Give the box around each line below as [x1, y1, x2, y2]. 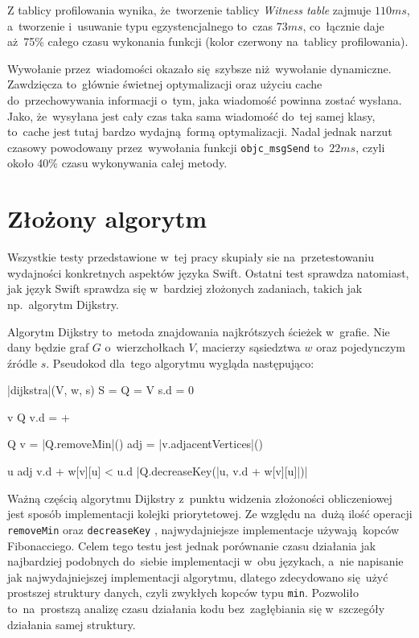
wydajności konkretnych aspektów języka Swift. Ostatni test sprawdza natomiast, [7, 264, 409, 281]
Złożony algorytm [7, 202, 207, 235]
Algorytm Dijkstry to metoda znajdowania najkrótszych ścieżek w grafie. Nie [7, 323, 390, 340]
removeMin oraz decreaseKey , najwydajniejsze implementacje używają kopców [7, 521, 400, 537]
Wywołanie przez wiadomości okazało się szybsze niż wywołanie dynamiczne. [7, 60, 392, 76]
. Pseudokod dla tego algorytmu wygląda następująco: [46, 354, 314, 371]
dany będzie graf [7, 339, 89, 356]
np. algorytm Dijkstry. [7, 295, 119, 312]
